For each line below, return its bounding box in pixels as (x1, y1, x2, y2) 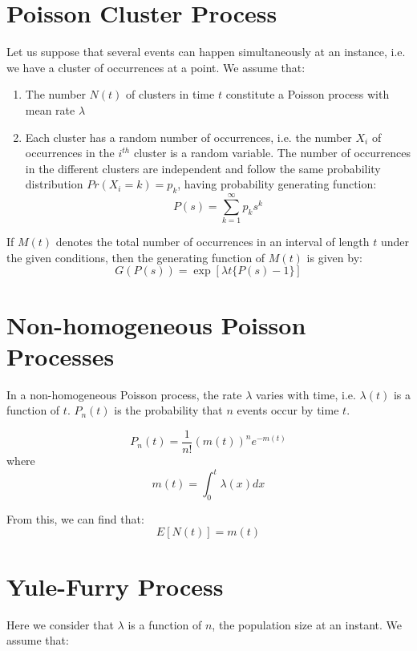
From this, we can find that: (6, 510, 144, 527)
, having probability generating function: (177, 176, 377, 192)
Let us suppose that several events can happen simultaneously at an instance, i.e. (6, 43, 406, 60)
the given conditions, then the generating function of (6, 249, 265, 265)
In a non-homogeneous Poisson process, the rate (6, 386, 242, 402)
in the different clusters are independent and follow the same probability (25, 160, 381, 176)
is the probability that (114, 402, 223, 418)
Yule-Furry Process (6, 569, 224, 602)
